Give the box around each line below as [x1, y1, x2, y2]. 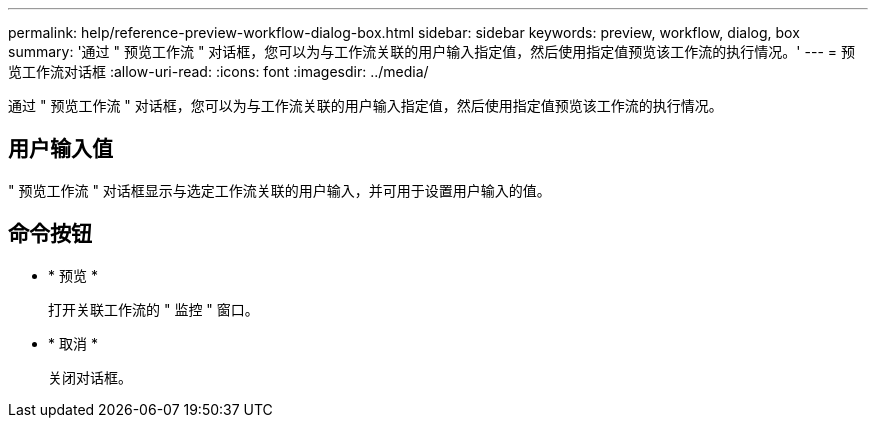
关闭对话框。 [48, 368, 132, 386]
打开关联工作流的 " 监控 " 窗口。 [48, 300, 259, 318]
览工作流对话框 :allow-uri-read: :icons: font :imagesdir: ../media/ [8, 63, 429, 80]
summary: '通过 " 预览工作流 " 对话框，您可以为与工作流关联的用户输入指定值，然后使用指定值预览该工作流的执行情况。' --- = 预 [8, 43, 855, 60]
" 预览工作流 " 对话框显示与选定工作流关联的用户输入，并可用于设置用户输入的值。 [8, 181, 551, 199]
